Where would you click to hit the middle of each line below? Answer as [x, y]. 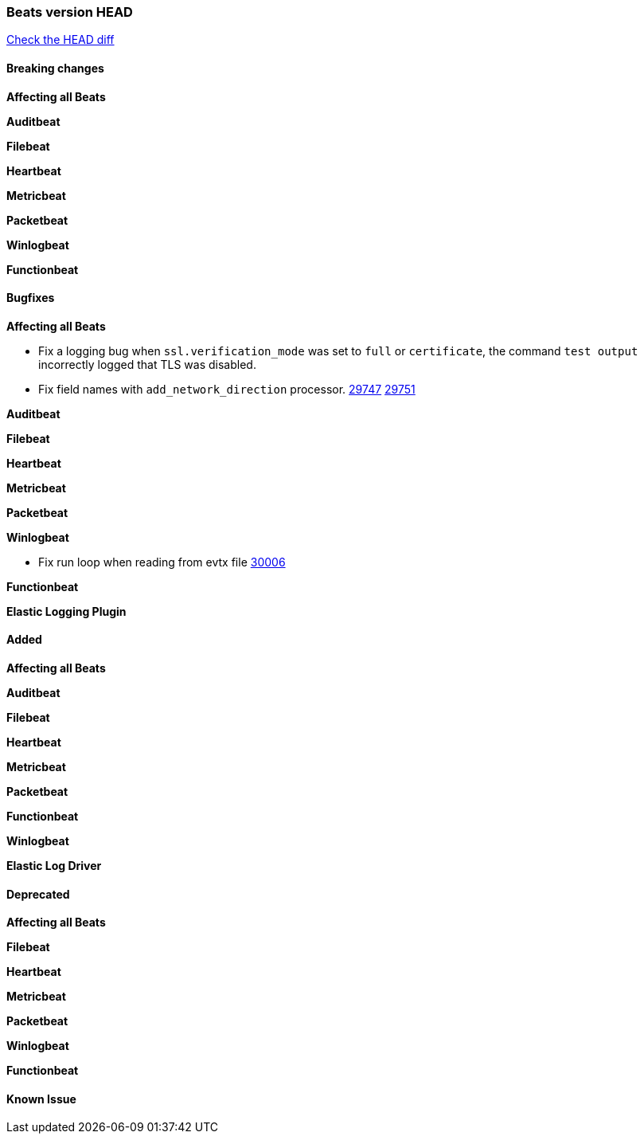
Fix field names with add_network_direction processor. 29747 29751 [227, 389]
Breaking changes [55, 68]
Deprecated [38, 894]
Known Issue [41, 1099]
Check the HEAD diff [60, 40]
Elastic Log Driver [54, 866]
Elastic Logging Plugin [66, 611]
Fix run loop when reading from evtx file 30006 [162, 562]
